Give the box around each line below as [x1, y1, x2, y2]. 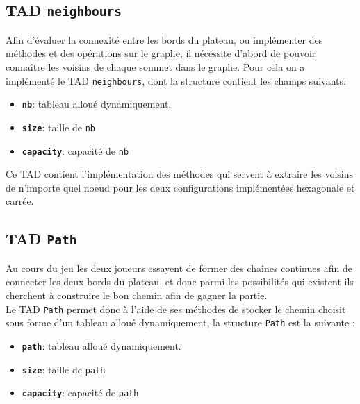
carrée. [6, 194, 34, 208]
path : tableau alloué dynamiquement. [22, 338, 181, 353]
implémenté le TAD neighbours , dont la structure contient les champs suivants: [6, 73, 346, 87]
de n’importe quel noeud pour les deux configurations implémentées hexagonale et [6, 180, 355, 194]
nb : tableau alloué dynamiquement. [22, 96, 172, 111]
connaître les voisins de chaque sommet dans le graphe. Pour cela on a [6, 59, 305, 74]
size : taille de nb [22, 119, 95, 134]
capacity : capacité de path [22, 385, 139, 400]
